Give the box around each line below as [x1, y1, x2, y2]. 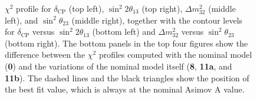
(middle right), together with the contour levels [71, 14, 243, 26]
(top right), [141, 2, 183, 14]
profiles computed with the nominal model [98, 48, 252, 61]
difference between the [5, 48, 85, 61]
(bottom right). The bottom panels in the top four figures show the [5, 37, 248, 49]
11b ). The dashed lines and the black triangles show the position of [5, 71, 249, 84]
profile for [16, 2, 51, 14]
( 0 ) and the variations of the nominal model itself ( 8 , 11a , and [5, 60, 232, 72]
